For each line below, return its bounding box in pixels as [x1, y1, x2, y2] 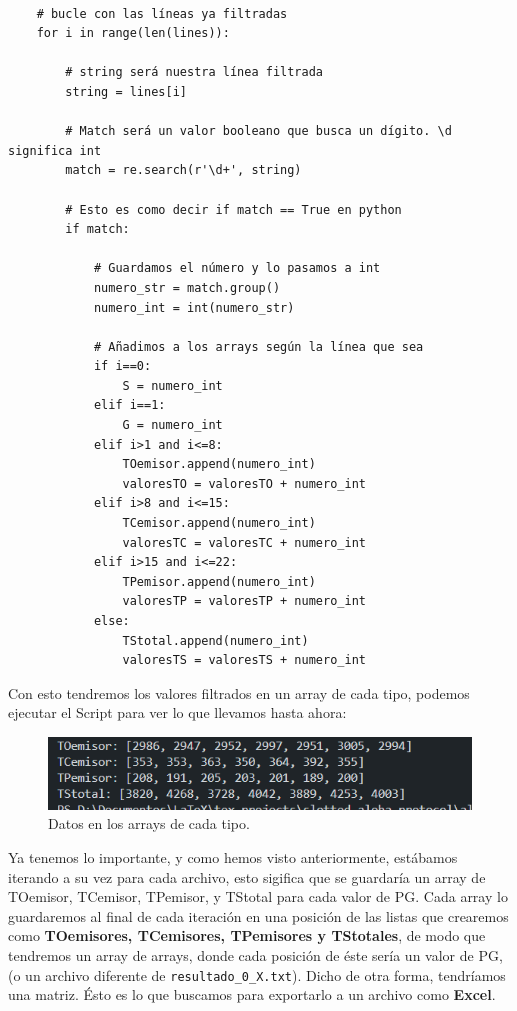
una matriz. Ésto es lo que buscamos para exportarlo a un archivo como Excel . [8, 984, 496, 1005]
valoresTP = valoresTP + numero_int [122, 594, 366, 609]
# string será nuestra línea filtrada [65, 65, 323, 80]
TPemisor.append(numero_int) [122, 574, 316, 589]
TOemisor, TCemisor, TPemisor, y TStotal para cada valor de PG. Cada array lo [8, 886, 508, 907]
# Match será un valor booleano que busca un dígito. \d [65, 124, 452, 139]
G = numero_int [122, 418, 223, 433]
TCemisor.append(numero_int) [122, 516, 316, 531]
